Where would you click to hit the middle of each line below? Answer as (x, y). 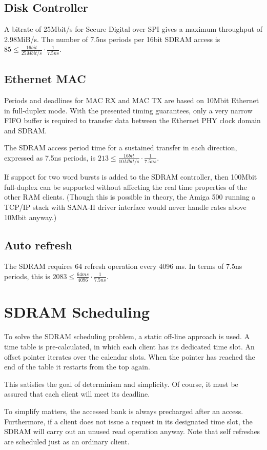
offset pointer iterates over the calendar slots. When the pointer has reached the (130, 356)
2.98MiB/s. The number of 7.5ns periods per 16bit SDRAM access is (112, 39)
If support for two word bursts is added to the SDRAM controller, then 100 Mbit (131, 177)
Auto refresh (38, 244)
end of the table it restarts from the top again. (77, 367)
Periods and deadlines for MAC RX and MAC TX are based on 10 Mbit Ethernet (132, 100)
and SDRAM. (26, 130)
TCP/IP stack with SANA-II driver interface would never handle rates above (125, 207)
